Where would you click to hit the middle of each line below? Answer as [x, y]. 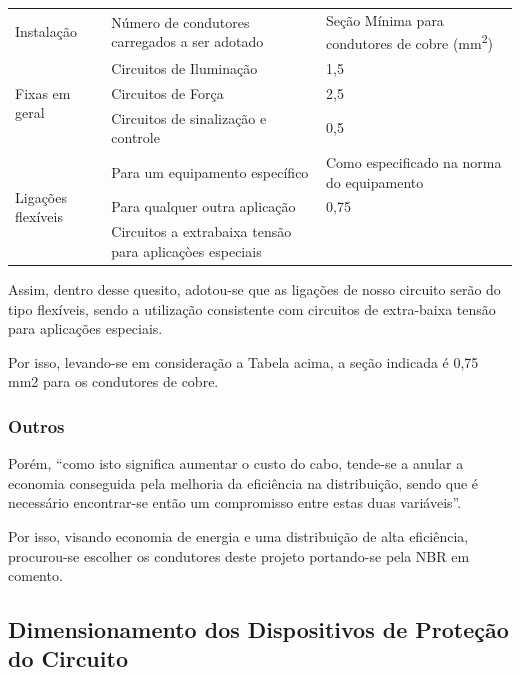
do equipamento [374, 181]
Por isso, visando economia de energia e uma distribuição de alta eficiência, [238, 535]
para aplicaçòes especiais [186, 250]
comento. [35, 575]
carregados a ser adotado [187, 41]
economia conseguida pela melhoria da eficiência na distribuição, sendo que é [243, 482]
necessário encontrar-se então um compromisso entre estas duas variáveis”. [235, 502]
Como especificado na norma [413, 161]
